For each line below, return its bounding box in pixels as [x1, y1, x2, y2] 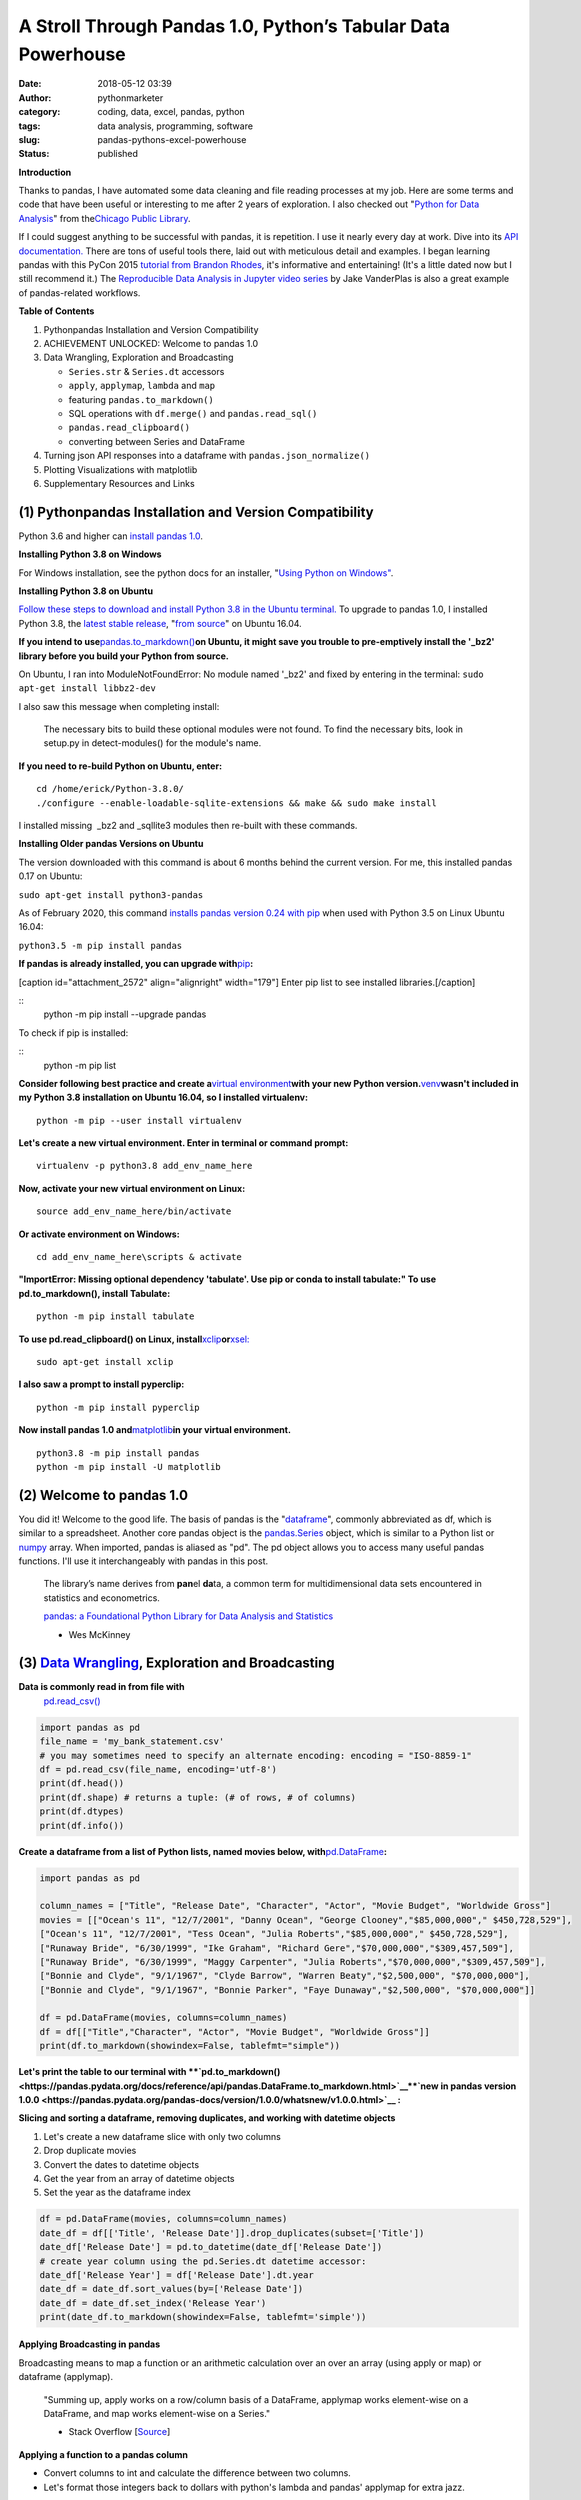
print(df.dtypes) [39, 1806, 125, 1817]
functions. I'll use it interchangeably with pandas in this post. [18, 1555, 269, 1567]
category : [18, 106, 61, 118]
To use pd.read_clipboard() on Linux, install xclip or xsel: [18, 1333, 250, 1345]
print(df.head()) [39, 1778, 125, 1789]
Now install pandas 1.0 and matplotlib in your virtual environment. [18, 1424, 292, 1436]
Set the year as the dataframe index [43, 2186, 192, 2199]
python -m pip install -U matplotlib [36, 1461, 222, 1472]
